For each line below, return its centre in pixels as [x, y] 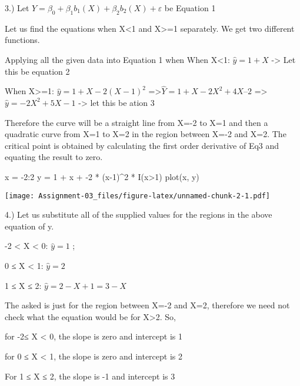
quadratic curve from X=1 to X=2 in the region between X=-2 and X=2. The [146, 134]
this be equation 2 [37, 71]
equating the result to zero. [54, 157]
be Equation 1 [190, 8]
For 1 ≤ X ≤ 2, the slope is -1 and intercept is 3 [90, 376]
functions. [22, 40]
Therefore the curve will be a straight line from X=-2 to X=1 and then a [136, 122]
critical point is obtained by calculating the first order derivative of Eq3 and [142, 145]
